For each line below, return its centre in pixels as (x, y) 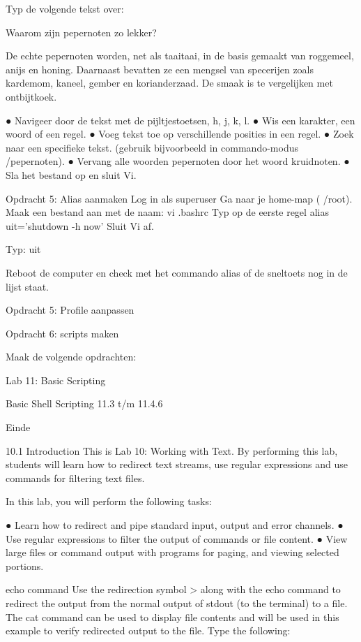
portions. (25, 566)
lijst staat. (27, 286)
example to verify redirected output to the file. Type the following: (148, 630)
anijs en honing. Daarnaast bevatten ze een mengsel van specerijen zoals (160, 69)
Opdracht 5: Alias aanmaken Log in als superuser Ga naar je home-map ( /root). (179, 198)
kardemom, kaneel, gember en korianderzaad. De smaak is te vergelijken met (169, 83)
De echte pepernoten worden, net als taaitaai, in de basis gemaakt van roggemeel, (180, 56)
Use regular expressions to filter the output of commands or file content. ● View (177, 538)
